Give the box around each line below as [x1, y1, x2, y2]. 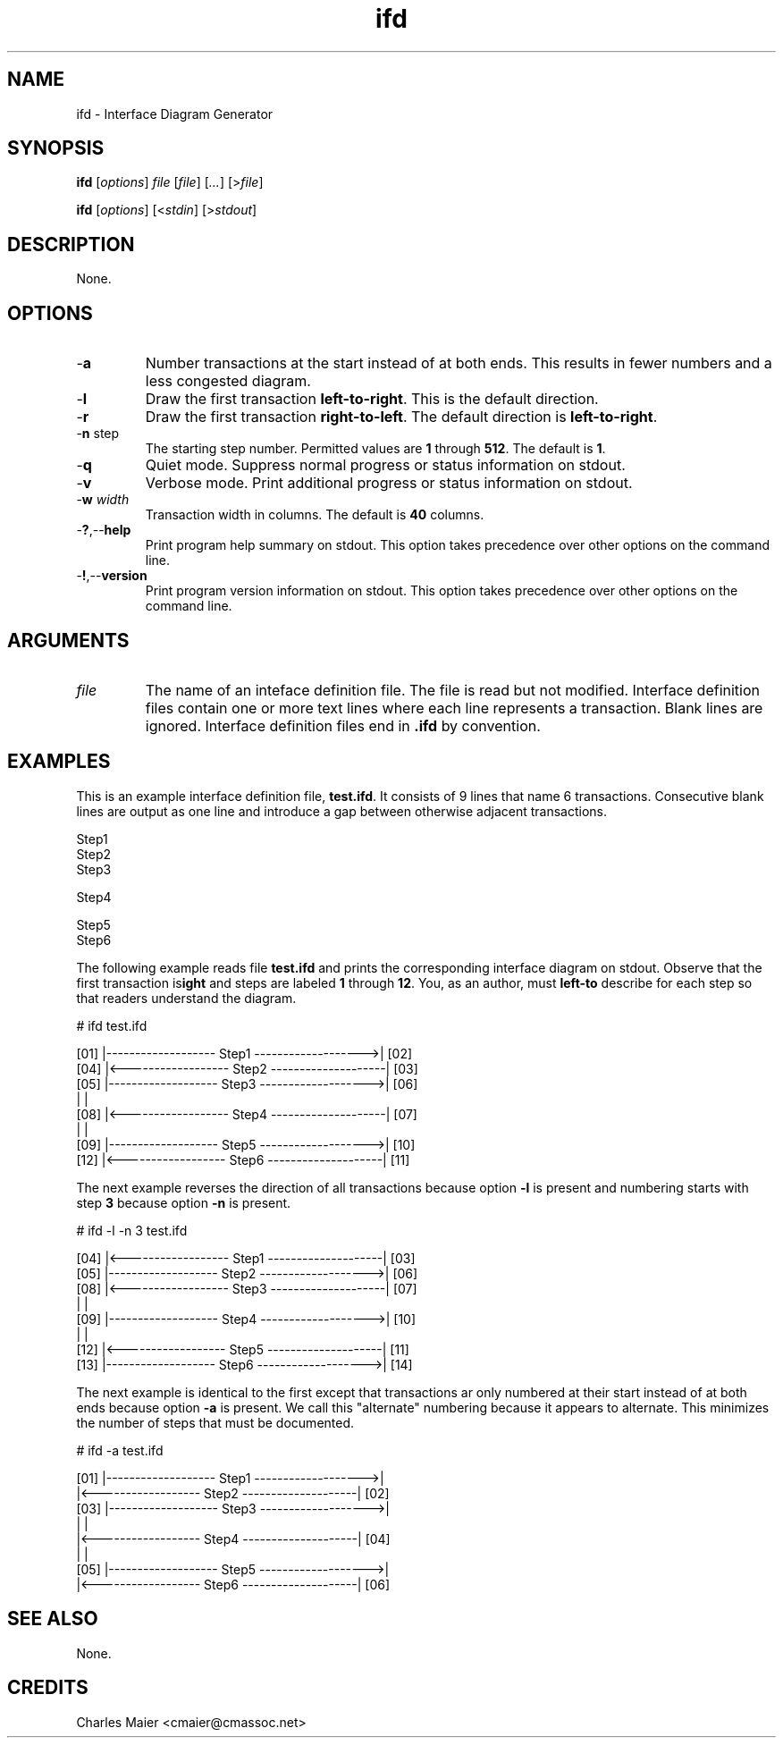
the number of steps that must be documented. [76, 1414, 355, 1430]
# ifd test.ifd [76, 1017, 147, 1033]
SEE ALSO [7, 1607, 98, 1631]
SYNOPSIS [7, 137, 105, 160]
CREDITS [7, 1676, 88, 1699]
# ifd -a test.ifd [76, 1442, 164, 1458]
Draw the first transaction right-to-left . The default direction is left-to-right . [145, 408, 658, 426]
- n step [76, 426, 120, 442]
